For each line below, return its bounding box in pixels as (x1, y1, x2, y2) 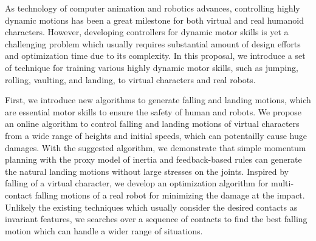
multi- (271, 177, 294, 189)
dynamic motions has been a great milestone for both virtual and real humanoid (5, 13, 304, 26)
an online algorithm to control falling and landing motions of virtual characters (5, 117, 300, 130)
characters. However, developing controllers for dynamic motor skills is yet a (5, 25, 289, 38)
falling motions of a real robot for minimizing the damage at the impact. (35, 188, 305, 201)
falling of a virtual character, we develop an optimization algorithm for (5, 177, 269, 189)
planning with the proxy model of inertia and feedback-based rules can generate (5, 153, 302, 166)
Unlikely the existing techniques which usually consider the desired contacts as (5, 200, 298, 213)
